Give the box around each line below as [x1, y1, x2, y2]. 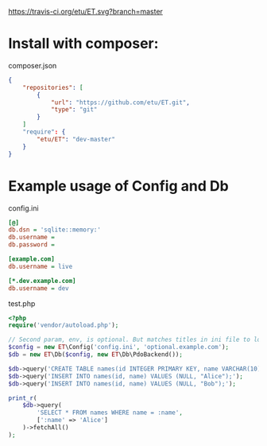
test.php [8, 298, 36, 308]
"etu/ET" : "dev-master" [37, 135, 115, 143]
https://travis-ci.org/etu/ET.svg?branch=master [8, 7, 163, 16]
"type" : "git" [50, 106, 98, 114]
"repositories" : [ [22, 83, 83, 91]
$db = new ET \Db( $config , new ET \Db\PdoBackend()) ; [8, 351, 183, 359]
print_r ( [8, 394, 37, 402]
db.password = [8, 241, 56, 249]
